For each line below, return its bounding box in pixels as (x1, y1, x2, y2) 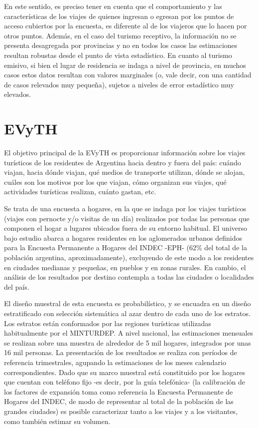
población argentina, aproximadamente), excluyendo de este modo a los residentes (4, 252, 254, 262)
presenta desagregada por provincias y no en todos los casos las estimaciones (4, 40, 238, 50)
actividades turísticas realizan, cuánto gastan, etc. (4, 186, 156, 197)
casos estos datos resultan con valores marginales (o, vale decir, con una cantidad (4, 69, 252, 80)
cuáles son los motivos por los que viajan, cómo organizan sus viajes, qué (4, 176, 227, 187)
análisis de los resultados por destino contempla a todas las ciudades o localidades (4, 272, 254, 282)
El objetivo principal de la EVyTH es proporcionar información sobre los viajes (4, 147, 246, 158)
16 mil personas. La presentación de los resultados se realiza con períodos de (4, 347, 237, 358)
